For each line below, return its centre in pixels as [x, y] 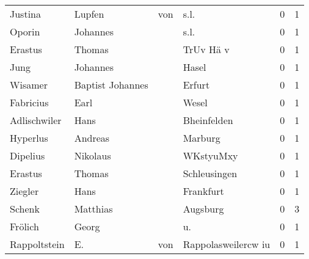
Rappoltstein [37, 244]
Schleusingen [210, 173]
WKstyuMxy [210, 155]
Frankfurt [203, 191]
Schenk [25, 209]
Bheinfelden [208, 120]
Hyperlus [29, 138]
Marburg [202, 138]
